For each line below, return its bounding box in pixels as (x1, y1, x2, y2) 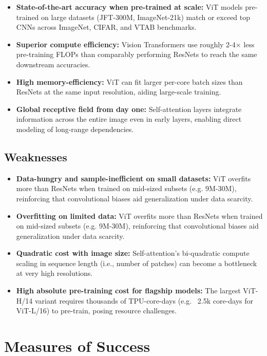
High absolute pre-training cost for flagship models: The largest (16, 285, 241, 296)
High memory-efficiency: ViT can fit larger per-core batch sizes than (16, 76, 243, 87)
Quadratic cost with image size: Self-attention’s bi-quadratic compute (16, 248, 250, 258)
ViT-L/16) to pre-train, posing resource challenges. (16, 305, 177, 316)
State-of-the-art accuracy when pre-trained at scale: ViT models (16, 2, 243, 12)
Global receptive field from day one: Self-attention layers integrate (16, 103, 242, 114)
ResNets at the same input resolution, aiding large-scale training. (16, 86, 221, 97)
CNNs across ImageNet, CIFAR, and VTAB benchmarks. (16, 22, 197, 32)
